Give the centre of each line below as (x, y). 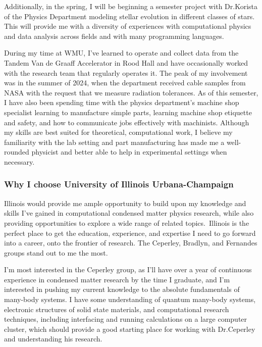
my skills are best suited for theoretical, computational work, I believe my (118, 132)
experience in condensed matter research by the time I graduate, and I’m (117, 279)
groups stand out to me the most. (56, 252)
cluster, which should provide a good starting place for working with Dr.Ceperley (130, 329)
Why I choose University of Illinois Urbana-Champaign (119, 184)
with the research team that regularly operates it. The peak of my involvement (126, 72)
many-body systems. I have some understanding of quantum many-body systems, (130, 299)
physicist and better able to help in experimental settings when (129, 152)
